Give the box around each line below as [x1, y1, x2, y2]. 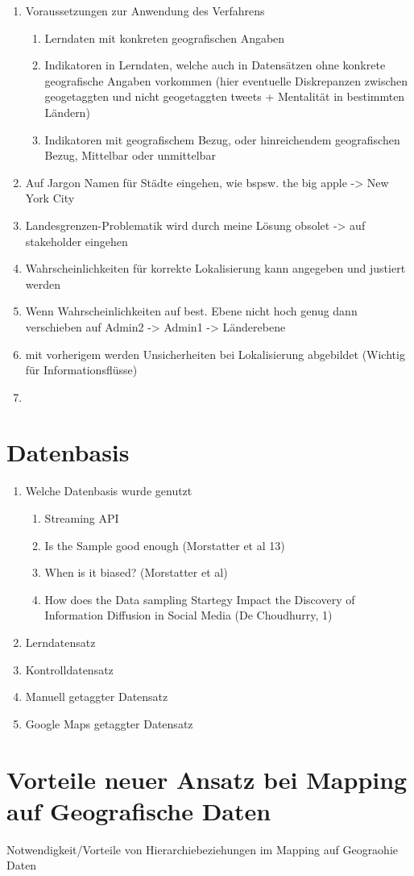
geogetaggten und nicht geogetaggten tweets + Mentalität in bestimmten [44, 88, 405, 105]
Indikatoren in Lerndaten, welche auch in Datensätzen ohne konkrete [44, 56, 386, 73]
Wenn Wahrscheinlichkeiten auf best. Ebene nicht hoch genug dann [25, 302, 358, 319]
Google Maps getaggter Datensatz [25, 715, 193, 732]
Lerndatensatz [25, 633, 96, 650]
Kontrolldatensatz [25, 661, 114, 678]
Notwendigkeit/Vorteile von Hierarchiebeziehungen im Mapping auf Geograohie [6, 841, 399, 857]
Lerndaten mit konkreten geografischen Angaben [44, 29, 285, 46]
